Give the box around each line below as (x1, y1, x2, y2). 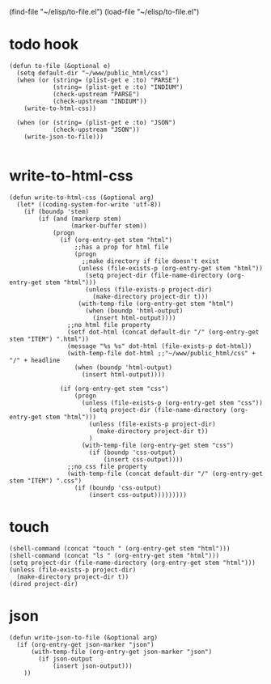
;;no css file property (66, 462, 148, 470)
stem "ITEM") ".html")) (9, 335, 90, 343)
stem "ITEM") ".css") (9, 477, 83, 485)
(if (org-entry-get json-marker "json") (16, 640, 155, 648)
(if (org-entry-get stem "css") (60, 384, 169, 393)
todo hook (9, 36, 79, 53)
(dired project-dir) (9, 580, 79, 588)
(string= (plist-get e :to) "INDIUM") (52, 83, 184, 91)
